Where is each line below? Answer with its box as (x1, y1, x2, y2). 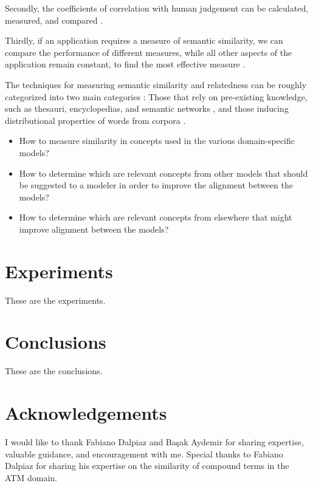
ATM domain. (5, 471, 57, 484)
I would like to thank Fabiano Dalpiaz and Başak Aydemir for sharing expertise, (5, 436, 304, 448)
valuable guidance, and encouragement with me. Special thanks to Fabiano (5, 447, 283, 460)
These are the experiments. (5, 293, 106, 306)
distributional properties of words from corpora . (5, 114, 186, 126)
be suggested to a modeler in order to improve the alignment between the (19, 179, 294, 191)
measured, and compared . (5, 13, 103, 26)
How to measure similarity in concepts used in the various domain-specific (19, 134, 295, 147)
